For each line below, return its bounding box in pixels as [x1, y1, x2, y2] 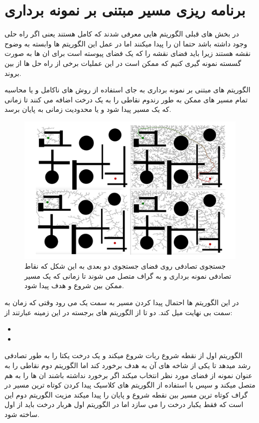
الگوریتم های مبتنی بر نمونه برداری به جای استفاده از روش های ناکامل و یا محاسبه [4, 84, 251, 95]
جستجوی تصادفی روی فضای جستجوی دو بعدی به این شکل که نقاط [24, 261, 226, 271]
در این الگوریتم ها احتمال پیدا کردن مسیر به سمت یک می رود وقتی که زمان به [4, 297, 239, 308]
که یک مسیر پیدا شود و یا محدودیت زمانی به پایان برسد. [4, 104, 171, 114]
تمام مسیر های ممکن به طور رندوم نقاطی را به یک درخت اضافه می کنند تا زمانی [4, 94, 248, 104]
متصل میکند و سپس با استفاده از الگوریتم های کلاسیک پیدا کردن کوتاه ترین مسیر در [4, 380, 256, 390]
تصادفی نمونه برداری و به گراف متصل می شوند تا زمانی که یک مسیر [24, 270, 232, 281]
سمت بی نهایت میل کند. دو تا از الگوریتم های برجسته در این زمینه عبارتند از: [4, 307, 233, 317]
